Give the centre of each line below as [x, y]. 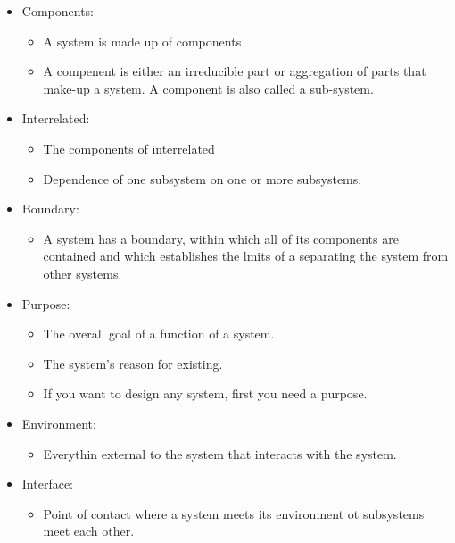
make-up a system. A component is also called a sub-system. [208, 88]
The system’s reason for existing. [133, 363]
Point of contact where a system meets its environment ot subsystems [234, 513]
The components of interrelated [129, 148]
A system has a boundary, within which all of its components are [221, 238]
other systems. [83, 273]
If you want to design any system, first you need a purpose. [205, 393]
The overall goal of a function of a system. [159, 334]
